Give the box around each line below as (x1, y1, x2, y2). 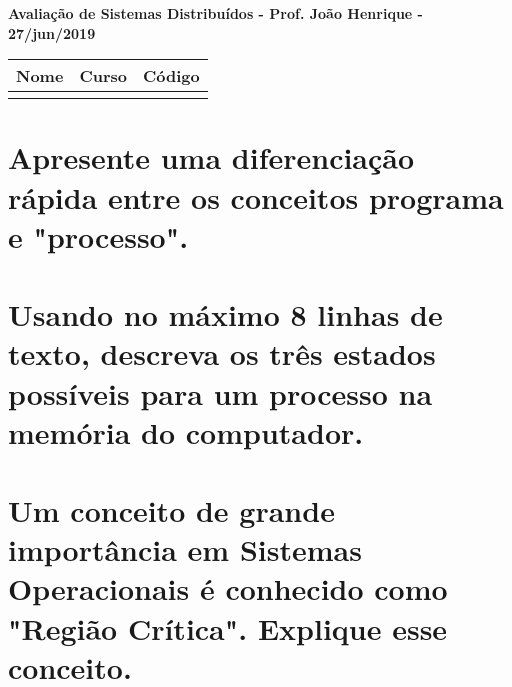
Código (142, 64, 200, 88)
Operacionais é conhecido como (8, 568, 448, 609)
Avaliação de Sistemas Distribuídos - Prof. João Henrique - (8, 3, 423, 23)
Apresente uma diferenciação (8, 137, 415, 178)
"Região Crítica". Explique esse (8, 607, 448, 648)
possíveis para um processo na (8, 372, 433, 413)
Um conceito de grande (8, 490, 335, 531)
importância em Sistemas (8, 529, 362, 570)
